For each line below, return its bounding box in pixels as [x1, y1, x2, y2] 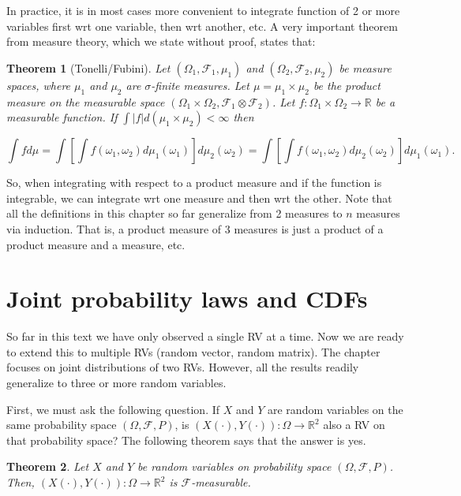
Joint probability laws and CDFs [6, 282, 368, 315]
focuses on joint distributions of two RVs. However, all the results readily [6, 359, 359, 375]
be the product [313, 76, 380, 93]
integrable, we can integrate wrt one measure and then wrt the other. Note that [6, 189, 392, 206]
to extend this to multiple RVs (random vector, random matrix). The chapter [6, 343, 380, 360]
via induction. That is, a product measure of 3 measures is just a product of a [6, 220, 384, 237]
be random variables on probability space [137, 458, 332, 475]
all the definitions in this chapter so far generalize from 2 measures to [6, 205, 343, 222]
